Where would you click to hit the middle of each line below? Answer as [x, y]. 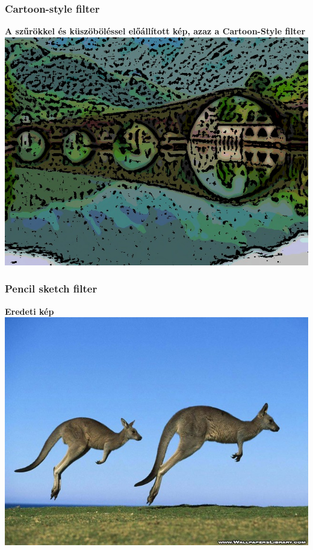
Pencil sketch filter [51, 289]
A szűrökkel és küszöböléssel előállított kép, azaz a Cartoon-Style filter [155, 31]
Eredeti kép [29, 311]
